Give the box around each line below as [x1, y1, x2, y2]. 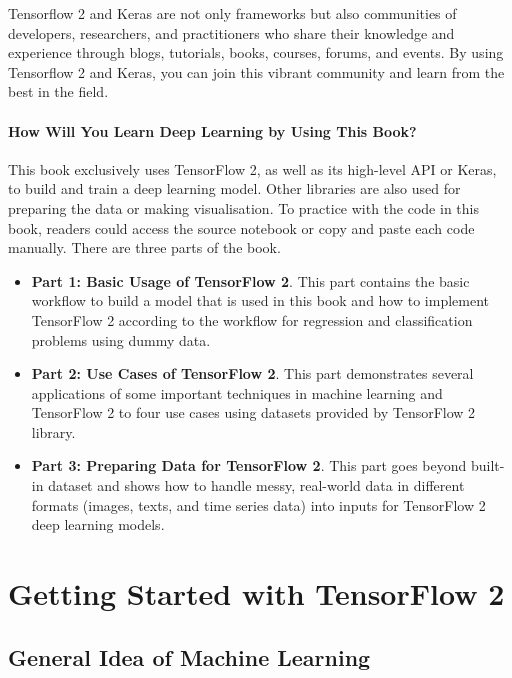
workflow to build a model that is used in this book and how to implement [31, 290, 490, 311]
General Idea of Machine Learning [8, 641, 371, 672]
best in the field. [8, 81, 109, 102]
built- [470, 455, 505, 476]
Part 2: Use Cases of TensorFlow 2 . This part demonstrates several [31, 363, 474, 384]
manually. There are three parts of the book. [8, 237, 281, 258]
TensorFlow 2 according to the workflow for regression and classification [31, 309, 473, 330]
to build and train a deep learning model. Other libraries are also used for [8, 178, 461, 199]
